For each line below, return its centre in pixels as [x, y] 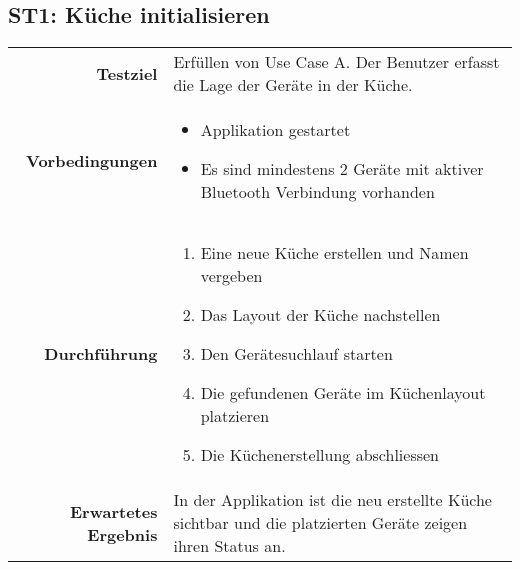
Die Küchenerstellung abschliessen [320, 455]
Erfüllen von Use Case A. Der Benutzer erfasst [336, 62]
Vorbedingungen [92, 161]
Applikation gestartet [275, 130]
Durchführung [101, 354]
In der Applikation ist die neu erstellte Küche [332, 500]
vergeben [231, 276]
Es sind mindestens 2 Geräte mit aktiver [342, 169]
